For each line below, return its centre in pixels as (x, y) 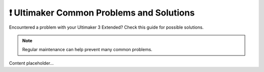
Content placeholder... (31, 63)
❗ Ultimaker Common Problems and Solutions (102, 13)
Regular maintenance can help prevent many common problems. (87, 50)
